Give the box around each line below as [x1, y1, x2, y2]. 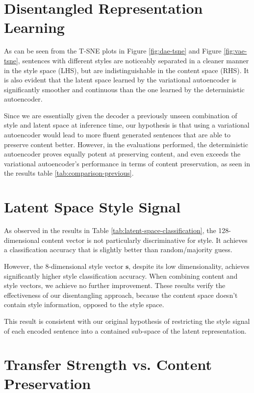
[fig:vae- [224, 46, 247, 56]
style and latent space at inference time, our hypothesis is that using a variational [4, 120, 250, 130]
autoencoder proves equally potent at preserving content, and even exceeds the [4, 149, 241, 159]
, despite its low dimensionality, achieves [128, 261, 250, 271]
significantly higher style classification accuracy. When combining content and [4, 270, 238, 281]
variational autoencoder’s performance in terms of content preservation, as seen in [4, 158, 250, 168]
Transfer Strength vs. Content [4, 354, 212, 374]
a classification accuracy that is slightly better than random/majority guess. [4, 244, 232, 255]
